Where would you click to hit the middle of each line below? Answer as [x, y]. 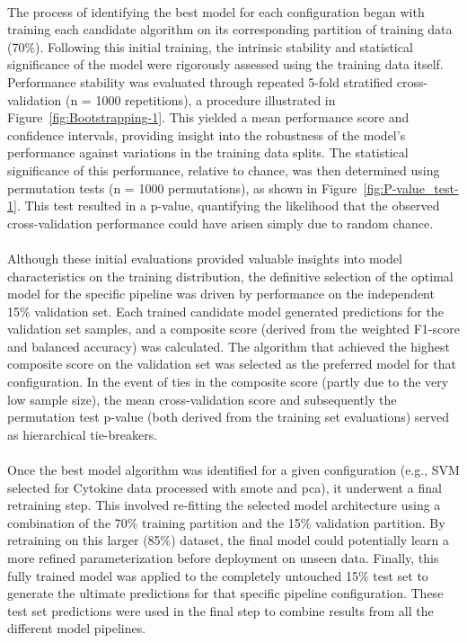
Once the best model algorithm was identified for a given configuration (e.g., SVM [233, 470]
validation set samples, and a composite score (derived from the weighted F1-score [233, 329]
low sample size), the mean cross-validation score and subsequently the [202, 399]
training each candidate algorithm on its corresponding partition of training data [230, 29]
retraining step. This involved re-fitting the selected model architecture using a [224, 505]
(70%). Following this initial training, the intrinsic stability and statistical [210, 46]
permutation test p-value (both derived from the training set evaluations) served [229, 417]
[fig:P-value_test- [411, 188]
